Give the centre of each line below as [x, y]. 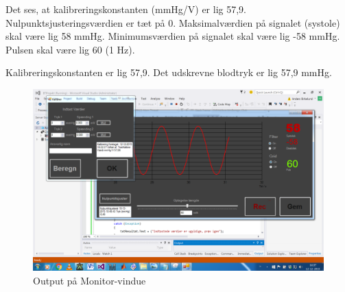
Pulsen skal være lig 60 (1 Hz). [70, 49]
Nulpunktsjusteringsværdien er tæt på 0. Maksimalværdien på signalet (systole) [173, 22]
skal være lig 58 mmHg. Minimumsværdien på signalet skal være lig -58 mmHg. [173, 36]
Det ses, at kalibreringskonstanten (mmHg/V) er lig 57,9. [126, 9]
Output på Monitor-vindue [90, 280]
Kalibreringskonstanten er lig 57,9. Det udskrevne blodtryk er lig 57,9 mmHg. [169, 72]
